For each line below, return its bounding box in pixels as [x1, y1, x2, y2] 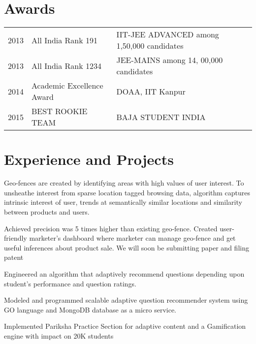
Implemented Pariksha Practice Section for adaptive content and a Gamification [4, 321, 246, 331]
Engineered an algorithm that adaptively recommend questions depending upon [4, 269, 245, 279]
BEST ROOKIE [32, 105, 88, 117]
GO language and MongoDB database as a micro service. [4, 304, 176, 314]
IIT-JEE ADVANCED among [116, 29, 219, 40]
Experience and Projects [4, 149, 174, 169]
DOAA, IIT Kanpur [116, 85, 186, 97]
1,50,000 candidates [116, 40, 184, 52]
